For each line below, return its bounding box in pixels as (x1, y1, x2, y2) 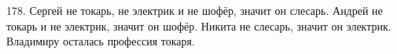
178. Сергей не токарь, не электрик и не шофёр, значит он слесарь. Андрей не (6, 2, 383, 18)
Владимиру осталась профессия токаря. (6, 33, 195, 49)
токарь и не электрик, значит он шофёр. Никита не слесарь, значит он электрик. (6, 17, 391, 34)
